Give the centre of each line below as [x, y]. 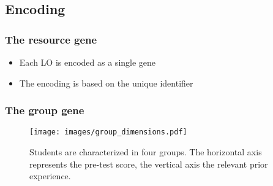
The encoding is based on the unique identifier [106, 83]
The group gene [45, 110]
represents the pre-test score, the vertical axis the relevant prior [149, 164]
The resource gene [51, 39]
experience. [50, 176]
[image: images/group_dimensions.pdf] [108, 132]
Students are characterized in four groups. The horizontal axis [146, 152]
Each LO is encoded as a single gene [88, 62]
